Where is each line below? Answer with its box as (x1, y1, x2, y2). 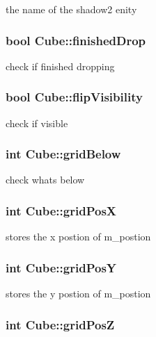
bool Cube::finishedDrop (6, 31, 146, 49)
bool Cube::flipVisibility (6, 88, 143, 106)
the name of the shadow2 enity (6, 2, 137, 16)
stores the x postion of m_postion (6, 229, 151, 244)
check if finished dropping (6, 58, 115, 73)
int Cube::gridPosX (6, 202, 117, 219)
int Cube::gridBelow (6, 145, 121, 163)
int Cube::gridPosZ (6, 315, 115, 333)
